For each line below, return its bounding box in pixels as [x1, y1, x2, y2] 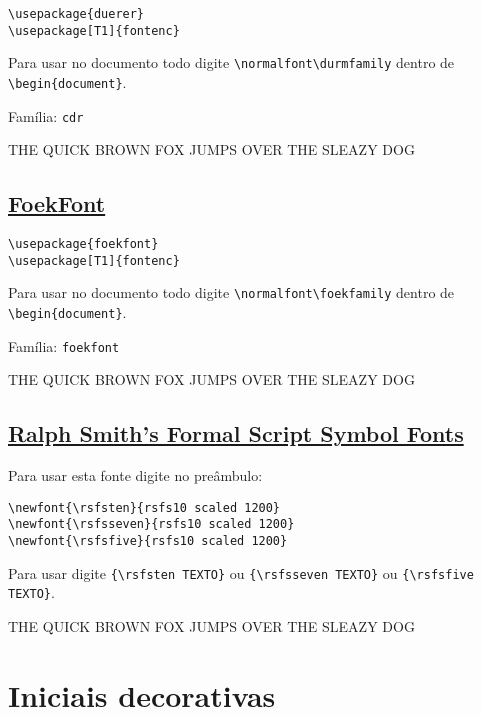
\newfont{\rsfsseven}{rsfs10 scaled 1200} [8, 517, 295, 532]
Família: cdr [8, 105, 84, 126]
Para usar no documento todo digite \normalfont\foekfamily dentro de [8, 282, 455, 303]
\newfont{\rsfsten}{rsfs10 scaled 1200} [8, 500, 281, 515]
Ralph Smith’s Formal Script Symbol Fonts [8, 418, 464, 449]
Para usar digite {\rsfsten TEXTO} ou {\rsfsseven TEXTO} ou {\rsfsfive [8, 562, 474, 583]
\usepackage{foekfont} [8, 237, 159, 252]
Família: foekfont [8, 335, 120, 356]
